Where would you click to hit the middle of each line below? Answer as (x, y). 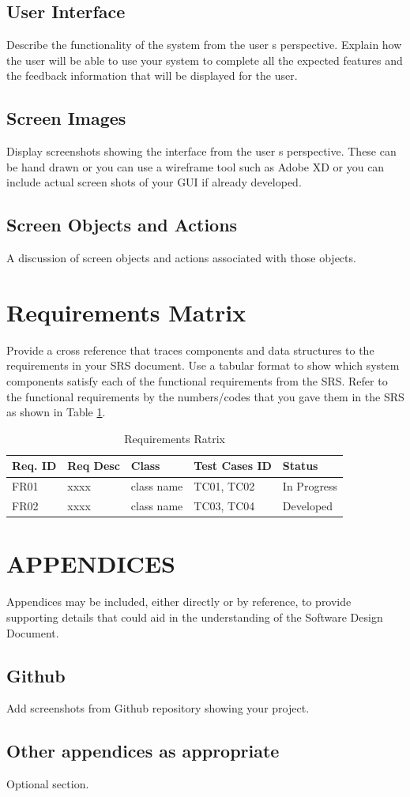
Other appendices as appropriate (143, 751)
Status (300, 466)
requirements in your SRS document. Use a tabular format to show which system (203, 365)
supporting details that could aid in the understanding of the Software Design (195, 617)
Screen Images (66, 118)
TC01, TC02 (224, 486)
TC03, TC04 (224, 506)
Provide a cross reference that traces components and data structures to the (190, 350)
